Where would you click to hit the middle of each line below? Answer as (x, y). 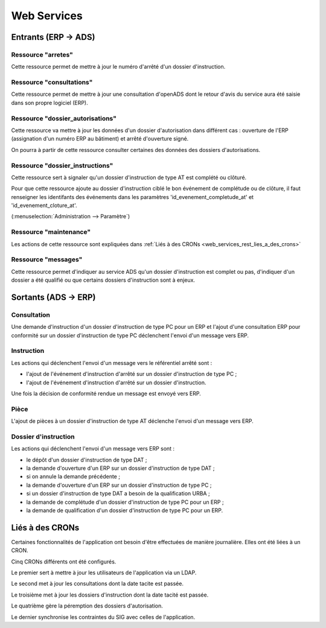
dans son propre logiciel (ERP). (50, 103)
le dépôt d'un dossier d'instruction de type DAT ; (87, 460)
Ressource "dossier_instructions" (62, 165)
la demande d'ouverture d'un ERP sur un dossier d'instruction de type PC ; (119, 485)
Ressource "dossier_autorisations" (64, 118)
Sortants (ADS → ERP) (53, 297)
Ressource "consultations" (52, 83)
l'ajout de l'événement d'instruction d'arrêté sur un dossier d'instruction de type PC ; (132, 374)
